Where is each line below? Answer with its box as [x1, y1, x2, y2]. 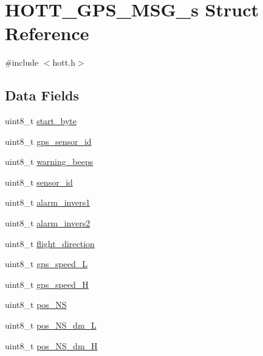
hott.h [52, 56, 75, 69]
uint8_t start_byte [5, 114, 77, 127]
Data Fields [5, 86, 80, 105]
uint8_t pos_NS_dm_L [5, 319, 97, 332]
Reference [5, 21, 89, 46]
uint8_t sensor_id [5, 175, 73, 188]
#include [5, 56, 39, 69]
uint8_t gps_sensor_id [5, 134, 92, 147]
